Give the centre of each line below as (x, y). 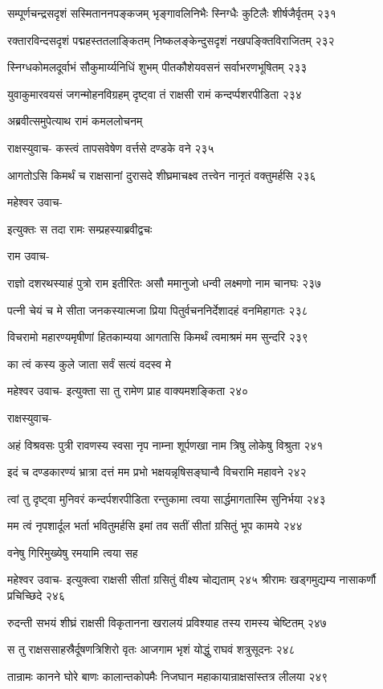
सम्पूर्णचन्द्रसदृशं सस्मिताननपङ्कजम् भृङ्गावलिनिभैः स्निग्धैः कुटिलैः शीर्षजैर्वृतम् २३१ (172, 13)
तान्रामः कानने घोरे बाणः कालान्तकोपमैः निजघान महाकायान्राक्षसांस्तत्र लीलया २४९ (168, 676)
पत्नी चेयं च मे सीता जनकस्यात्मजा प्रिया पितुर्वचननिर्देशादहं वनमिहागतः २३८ (158, 310)
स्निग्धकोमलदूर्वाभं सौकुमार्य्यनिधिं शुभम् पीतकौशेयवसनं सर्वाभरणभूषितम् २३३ (157, 67)
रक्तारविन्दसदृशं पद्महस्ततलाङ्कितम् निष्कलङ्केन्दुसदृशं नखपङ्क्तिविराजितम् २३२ (171, 40)
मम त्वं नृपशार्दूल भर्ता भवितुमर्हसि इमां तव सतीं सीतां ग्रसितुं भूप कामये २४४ (155, 526)
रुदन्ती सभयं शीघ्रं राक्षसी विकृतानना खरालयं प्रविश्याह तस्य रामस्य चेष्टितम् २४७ (167, 622)
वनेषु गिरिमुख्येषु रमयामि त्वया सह (73, 552)
